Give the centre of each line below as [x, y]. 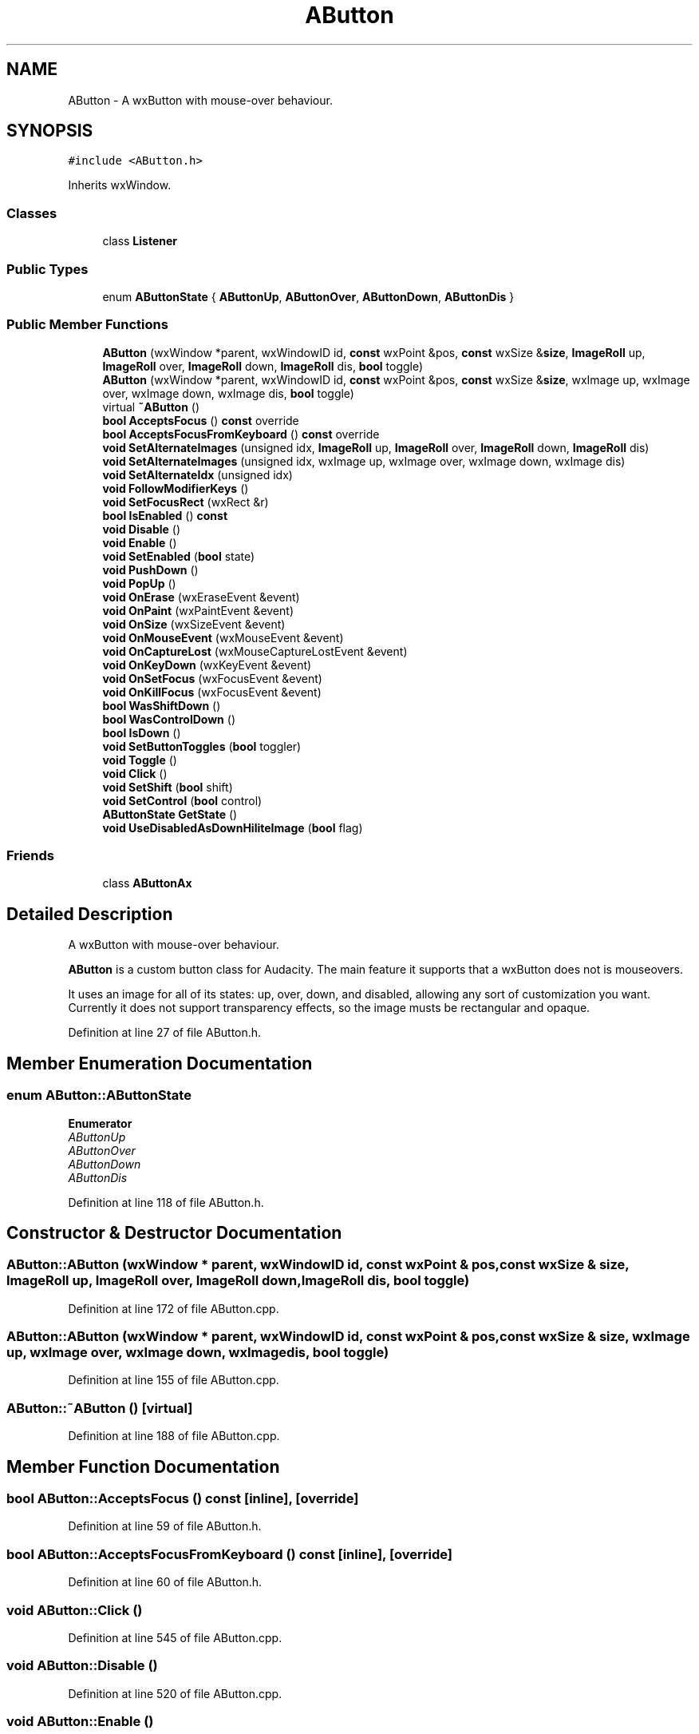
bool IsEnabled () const [165, 515]
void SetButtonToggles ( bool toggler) [202, 746]
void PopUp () [139, 583]
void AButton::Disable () [82, 1666]
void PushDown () [150, 569]
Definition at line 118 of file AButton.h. [166, 1202]
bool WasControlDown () [169, 719]
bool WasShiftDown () [162, 705]
